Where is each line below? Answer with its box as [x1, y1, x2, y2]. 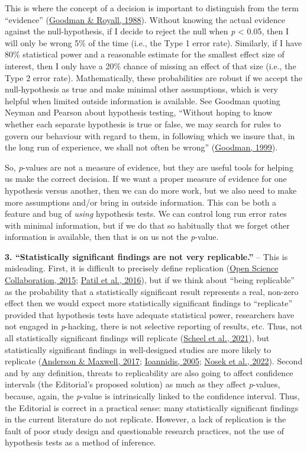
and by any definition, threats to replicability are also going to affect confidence [5, 366, 293, 379]
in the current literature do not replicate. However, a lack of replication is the [5, 413, 286, 425]
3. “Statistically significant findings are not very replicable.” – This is [5, 250, 288, 262]
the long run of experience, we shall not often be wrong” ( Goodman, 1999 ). [5, 141, 278, 153]
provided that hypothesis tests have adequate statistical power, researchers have [5, 308, 295, 320]
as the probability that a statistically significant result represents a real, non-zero [5, 285, 299, 297]
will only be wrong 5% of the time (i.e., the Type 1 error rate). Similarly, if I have [5, 36, 302, 49]
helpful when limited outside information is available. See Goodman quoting [5, 94, 280, 107]
